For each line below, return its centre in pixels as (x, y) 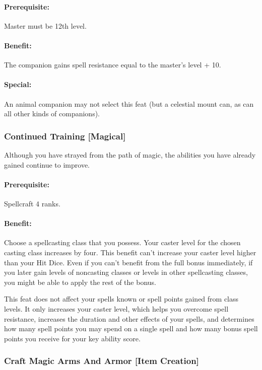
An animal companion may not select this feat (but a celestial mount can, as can (129, 103)
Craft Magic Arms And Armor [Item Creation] (102, 361)
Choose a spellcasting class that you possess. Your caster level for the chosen (122, 242)
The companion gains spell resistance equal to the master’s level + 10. (113, 65)
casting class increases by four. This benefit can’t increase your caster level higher (130, 252)
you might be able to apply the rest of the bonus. (80, 282)
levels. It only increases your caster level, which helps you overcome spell (116, 308)
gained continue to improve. (47, 164)
